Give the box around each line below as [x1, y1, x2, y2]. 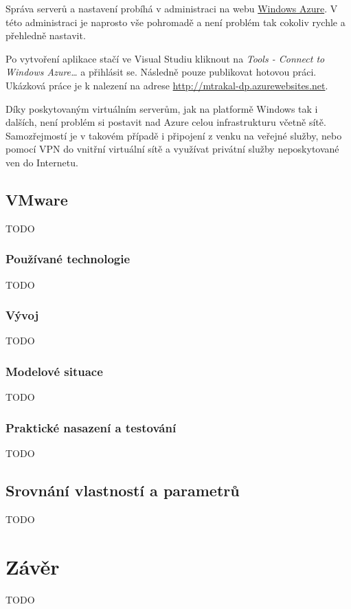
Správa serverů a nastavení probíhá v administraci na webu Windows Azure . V [5, 1, 338, 15]
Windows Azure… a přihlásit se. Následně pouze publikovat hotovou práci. [5, 65, 317, 79]
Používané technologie [5, 250, 131, 267]
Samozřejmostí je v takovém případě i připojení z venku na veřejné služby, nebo [5, 128, 342, 142]
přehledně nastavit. [5, 28, 86, 43]
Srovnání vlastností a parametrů [5, 479, 240, 500]
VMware [5, 188, 68, 210]
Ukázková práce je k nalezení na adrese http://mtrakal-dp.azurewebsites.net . [5, 78, 328, 92]
